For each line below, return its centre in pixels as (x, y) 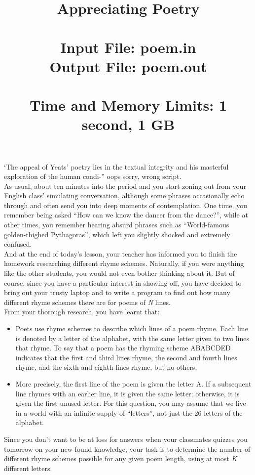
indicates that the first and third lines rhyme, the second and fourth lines (126, 357)
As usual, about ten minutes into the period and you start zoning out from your (125, 186)
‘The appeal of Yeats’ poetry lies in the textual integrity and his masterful (116, 166)
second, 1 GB (128, 124)
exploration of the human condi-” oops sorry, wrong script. (93, 176)
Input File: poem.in (128, 47)
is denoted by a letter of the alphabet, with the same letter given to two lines (132, 338)
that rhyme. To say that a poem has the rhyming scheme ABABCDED (123, 348)
